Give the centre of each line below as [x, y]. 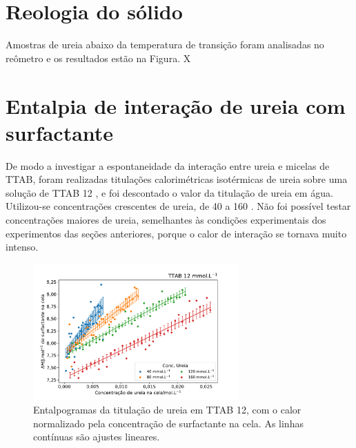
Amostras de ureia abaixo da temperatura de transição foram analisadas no [165, 45]
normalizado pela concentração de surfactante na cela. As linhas [168, 423]
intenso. [22, 247]
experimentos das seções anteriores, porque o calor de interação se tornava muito [176, 233]
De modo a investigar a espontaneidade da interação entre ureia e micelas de [168, 165]
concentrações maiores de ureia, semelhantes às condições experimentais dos [166, 220]
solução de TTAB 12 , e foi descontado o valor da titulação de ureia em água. [169, 192]
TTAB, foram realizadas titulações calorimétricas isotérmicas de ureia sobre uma [177, 179]
